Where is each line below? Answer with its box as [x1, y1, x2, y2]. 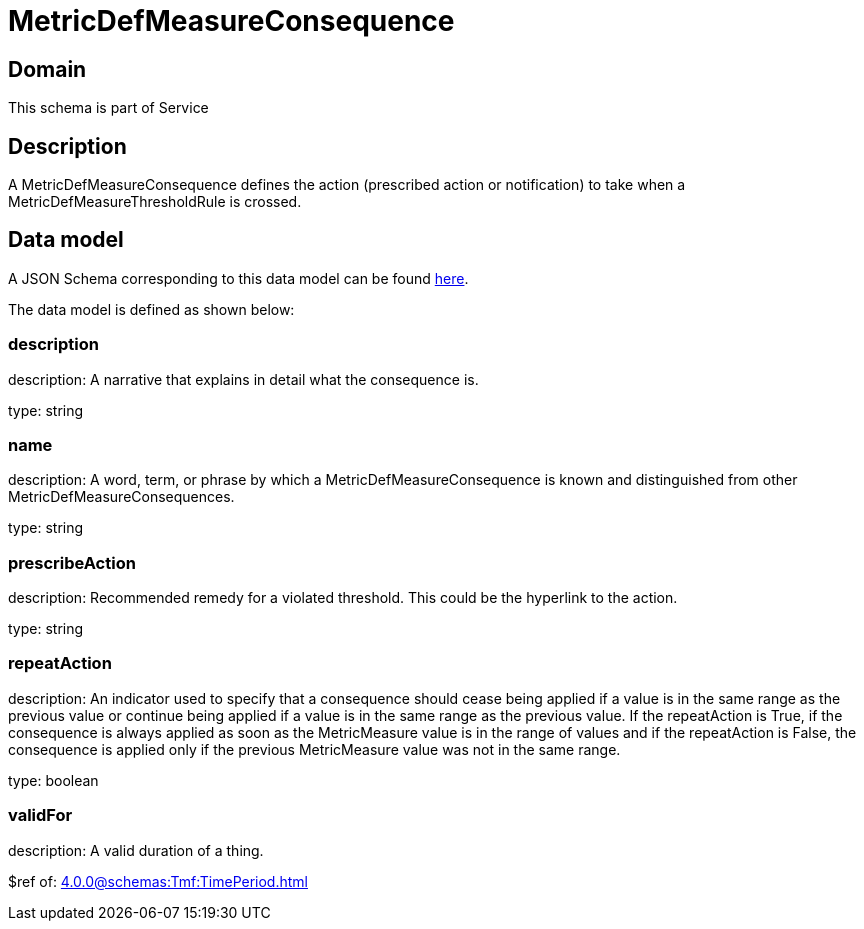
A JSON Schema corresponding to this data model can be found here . [8, 269, 469, 287]
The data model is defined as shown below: [8, 300, 295, 318]
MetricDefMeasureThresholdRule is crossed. [8, 193, 302, 211]
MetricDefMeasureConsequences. [8, 488, 235, 506]
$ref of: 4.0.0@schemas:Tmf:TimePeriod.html [8, 872, 308, 890]
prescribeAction [8, 552, 136, 573]
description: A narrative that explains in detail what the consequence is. [8, 370, 479, 388]
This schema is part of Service [8, 99, 209, 117]
